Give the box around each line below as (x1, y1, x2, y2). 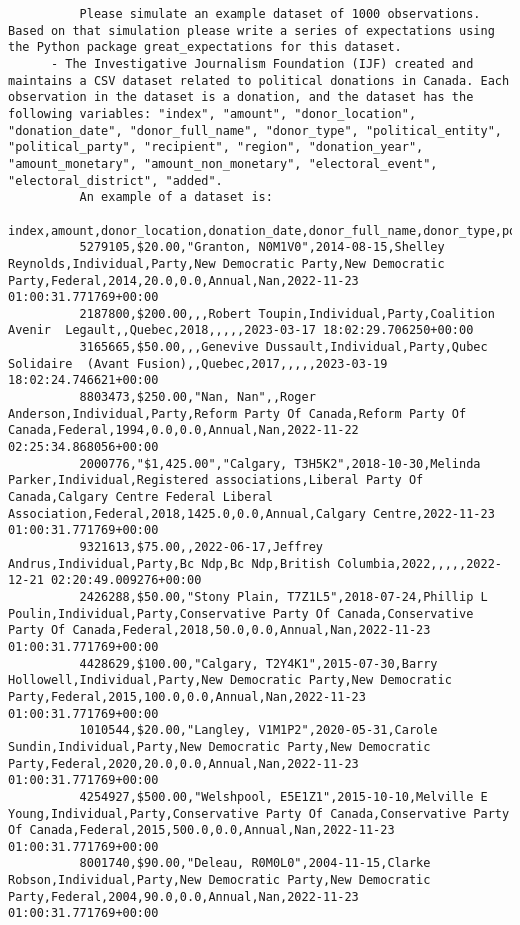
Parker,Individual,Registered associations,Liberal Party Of (8, 473, 424, 488)
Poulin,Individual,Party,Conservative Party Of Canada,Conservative (8, 606, 474, 621)
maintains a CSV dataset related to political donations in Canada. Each (8, 73, 510, 88)
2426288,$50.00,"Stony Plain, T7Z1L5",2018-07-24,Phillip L (79, 589, 488, 604)
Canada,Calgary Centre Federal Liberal (8, 490, 273, 505)
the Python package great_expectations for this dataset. (8, 40, 402, 55)
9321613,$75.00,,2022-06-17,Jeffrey (79, 540, 323, 554)
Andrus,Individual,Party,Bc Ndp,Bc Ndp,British (8, 556, 331, 571)
